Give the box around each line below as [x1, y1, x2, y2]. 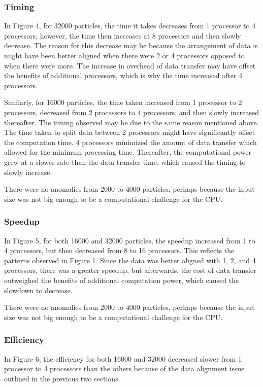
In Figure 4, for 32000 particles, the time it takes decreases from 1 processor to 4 [4, 20, 256, 31]
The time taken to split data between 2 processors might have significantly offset [4, 127, 255, 137]
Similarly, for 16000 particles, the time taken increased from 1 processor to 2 [4, 97, 242, 108]
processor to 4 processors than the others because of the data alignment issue [4, 363, 245, 374]
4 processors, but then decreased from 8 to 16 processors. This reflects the [4, 245, 235, 256]
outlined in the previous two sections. [4, 373, 120, 383]
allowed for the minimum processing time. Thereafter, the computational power [4, 147, 251, 157]
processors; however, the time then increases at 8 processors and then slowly [4, 30, 241, 41]
